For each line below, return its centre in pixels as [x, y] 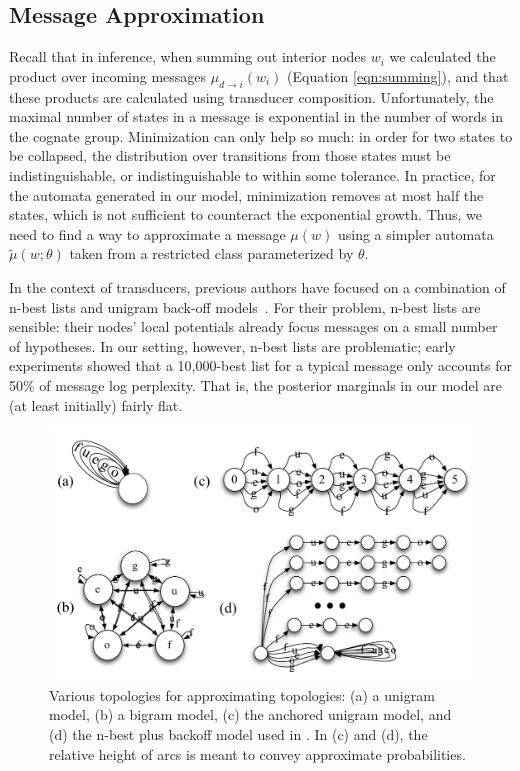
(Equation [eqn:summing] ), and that [398, 75]
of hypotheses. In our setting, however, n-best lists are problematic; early [232, 345]
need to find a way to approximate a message [147, 233]
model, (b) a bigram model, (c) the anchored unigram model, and [250, 714]
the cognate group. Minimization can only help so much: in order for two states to [261, 135]
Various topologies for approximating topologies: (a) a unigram [242, 694]
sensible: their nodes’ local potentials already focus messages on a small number [253, 326]
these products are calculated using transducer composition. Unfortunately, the [251, 96]
